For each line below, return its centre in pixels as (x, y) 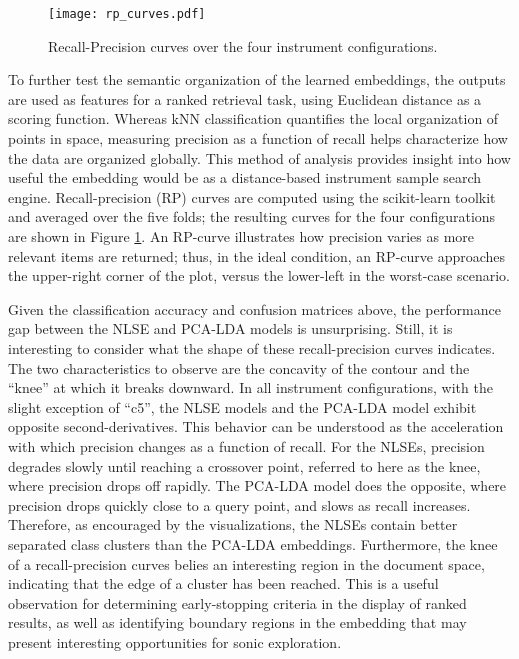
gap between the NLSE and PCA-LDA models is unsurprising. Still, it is (230, 328)
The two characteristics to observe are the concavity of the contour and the (239, 367)
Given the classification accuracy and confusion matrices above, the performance (254, 308)
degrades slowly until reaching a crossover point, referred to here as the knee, (244, 465)
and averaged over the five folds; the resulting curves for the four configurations (252, 216)
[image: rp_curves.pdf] (127, 14)
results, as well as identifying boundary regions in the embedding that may (237, 622)
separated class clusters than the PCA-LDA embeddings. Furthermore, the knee (253, 543)
